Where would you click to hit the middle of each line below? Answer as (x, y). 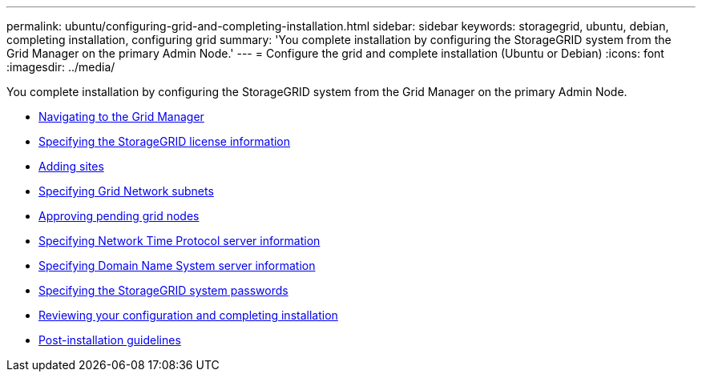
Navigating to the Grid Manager (121, 117)
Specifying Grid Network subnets (126, 191)
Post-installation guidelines (110, 340)
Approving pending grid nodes (119, 216)
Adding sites (71, 166)
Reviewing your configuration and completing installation (188, 315)
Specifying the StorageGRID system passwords (163, 290)
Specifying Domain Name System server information (177, 265)
